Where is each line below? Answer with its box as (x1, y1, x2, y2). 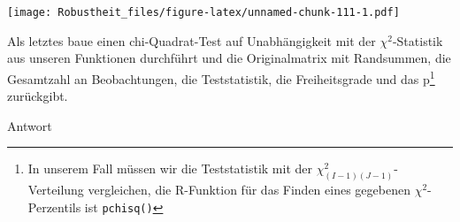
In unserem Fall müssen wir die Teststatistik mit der (27, 159, 312, 178)
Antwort (7, 116, 52, 134)
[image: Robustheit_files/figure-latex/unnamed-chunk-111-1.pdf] (7, 6, 400, 19)
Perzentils (27, 197, 81, 216)
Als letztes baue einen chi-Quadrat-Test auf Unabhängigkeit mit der (7, 31, 376, 50)
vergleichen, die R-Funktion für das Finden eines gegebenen (88, 180, 410, 199)
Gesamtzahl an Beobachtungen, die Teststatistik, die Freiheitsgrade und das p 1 (7, 66, 435, 88)
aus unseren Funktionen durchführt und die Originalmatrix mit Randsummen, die (7, 49, 451, 67)
